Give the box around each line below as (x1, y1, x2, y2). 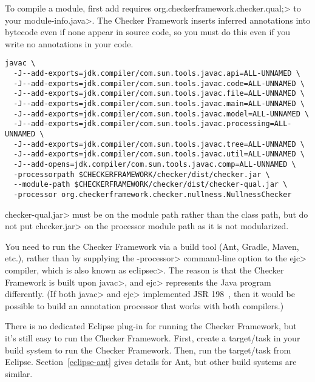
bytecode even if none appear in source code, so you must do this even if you (5, 25, 291, 38)
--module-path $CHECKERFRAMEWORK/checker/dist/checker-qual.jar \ (13, 180, 288, 189)
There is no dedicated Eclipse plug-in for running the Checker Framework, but (5, 320, 297, 332)
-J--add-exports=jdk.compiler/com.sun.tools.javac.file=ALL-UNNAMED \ (13, 89, 305, 98)
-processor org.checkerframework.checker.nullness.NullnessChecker (13, 190, 292, 199)
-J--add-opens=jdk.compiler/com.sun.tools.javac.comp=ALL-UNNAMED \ (13, 159, 296, 169)
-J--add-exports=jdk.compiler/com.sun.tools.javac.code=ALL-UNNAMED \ (13, 79, 305, 88)
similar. (5, 367, 33, 380)
